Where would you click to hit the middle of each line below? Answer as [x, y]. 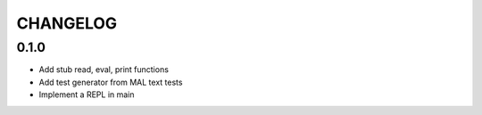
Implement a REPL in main [87, 94]
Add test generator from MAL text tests [111, 82]
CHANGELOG [67, 23]
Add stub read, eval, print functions [104, 70]
